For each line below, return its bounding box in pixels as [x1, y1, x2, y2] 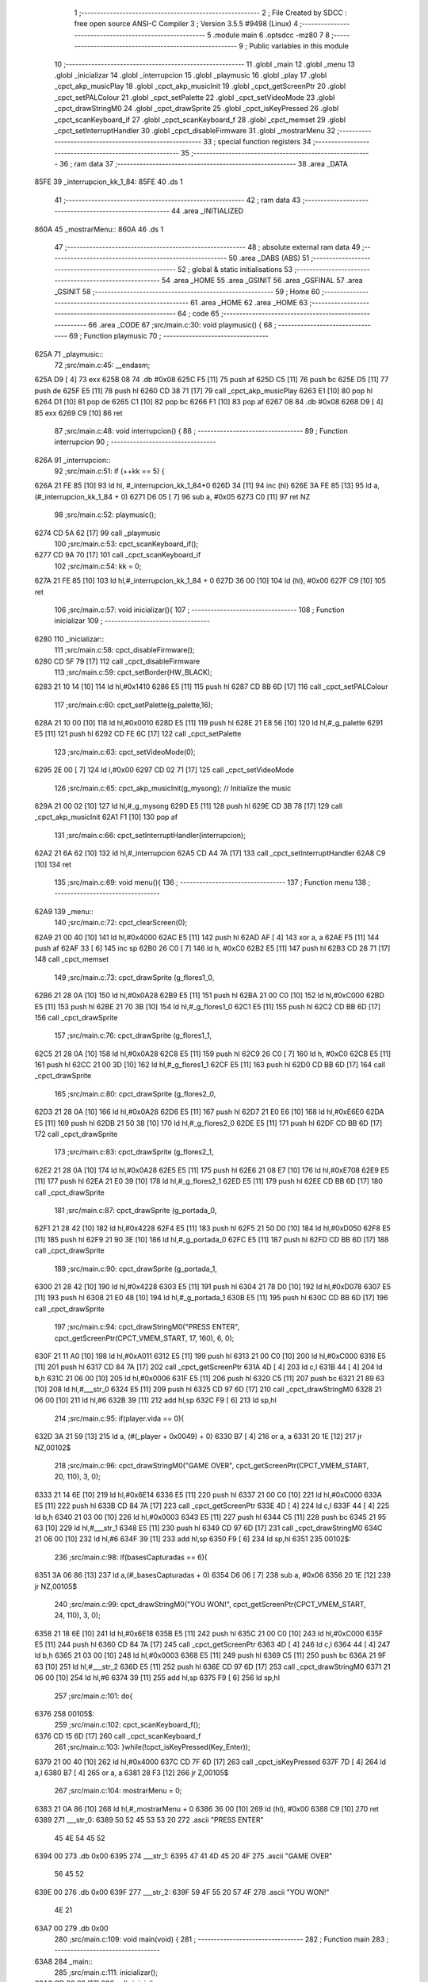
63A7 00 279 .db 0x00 [34, 1923, 109, 1933]
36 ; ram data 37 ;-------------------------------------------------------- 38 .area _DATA [59, 159, 349, 169]
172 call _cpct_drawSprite [34, 1130, 118, 1139]
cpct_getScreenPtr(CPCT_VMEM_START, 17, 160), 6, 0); [54, 1333, 235, 1343]
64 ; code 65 [177, 309, 220, 319]
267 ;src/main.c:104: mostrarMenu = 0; [54, 1786, 182, 1796]
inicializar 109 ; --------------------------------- [54, 616, 210, 626]
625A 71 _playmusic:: [34, 349, 104, 358]
